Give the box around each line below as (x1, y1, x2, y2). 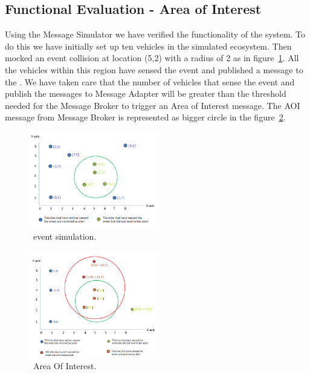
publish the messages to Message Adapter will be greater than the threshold (5, 87, 286, 100)
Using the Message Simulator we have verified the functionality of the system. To (5, 28, 306, 41)
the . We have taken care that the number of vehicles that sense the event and (5, 75, 295, 88)
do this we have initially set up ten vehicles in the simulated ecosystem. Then (5, 39, 292, 52)
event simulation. (33, 229, 97, 242)
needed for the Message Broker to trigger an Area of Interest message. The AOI (5, 99, 300, 111)
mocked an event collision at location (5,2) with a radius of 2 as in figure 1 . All (5, 51, 299, 64)
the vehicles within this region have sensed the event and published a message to (5, 63, 303, 76)
